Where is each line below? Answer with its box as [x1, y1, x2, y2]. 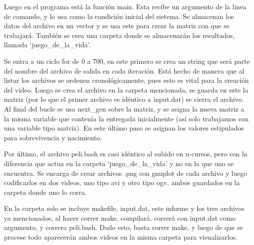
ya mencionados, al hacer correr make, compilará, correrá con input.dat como [4, 212, 236, 223]
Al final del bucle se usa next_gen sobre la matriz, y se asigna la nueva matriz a [4, 103, 244, 113]
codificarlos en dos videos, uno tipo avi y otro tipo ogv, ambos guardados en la [4, 177, 240, 188]
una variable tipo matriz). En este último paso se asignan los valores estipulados [4, 123, 244, 133]
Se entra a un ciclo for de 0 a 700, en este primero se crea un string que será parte [4, 56, 250, 66]
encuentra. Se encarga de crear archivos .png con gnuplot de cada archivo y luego [4, 168, 247, 178]
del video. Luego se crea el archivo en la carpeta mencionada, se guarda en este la [4, 84, 249, 94]
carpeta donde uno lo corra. [4, 187, 87, 197]
